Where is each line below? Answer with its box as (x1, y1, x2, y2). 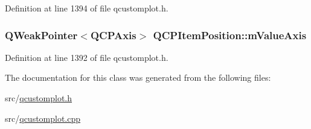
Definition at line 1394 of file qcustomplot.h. (5, 2, 168, 14)
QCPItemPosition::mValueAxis (153, 27, 307, 42)
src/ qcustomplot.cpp (5, 112, 81, 124)
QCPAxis (90, 27, 136, 42)
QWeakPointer (5, 27, 78, 42)
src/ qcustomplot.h (5, 92, 72, 104)
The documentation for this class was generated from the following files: (5, 71, 271, 84)
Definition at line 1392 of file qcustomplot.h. (5, 51, 168, 63)
